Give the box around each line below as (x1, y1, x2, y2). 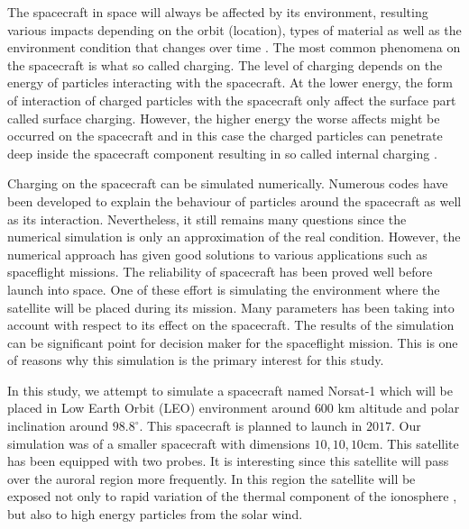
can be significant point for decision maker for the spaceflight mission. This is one (7, 333, 458, 351)
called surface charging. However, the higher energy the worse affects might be (7, 108, 440, 127)
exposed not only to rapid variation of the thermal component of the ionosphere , (7, 487, 457, 506)
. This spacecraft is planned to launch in (139, 416, 363, 435)
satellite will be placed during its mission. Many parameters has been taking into (7, 297, 455, 316)
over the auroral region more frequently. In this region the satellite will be (7, 469, 416, 488)
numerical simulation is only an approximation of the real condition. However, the (7, 227, 461, 246)
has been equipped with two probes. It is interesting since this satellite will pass (7, 451, 449, 470)
